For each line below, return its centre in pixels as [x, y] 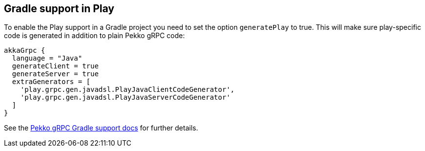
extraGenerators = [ [51, 82]
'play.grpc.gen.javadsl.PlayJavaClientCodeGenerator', [127, 90]
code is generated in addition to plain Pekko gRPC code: [95, 36]
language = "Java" [47, 58]
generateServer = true [55, 74]
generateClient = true [55, 66]
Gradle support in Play [59, 9]
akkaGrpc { [25, 51]
